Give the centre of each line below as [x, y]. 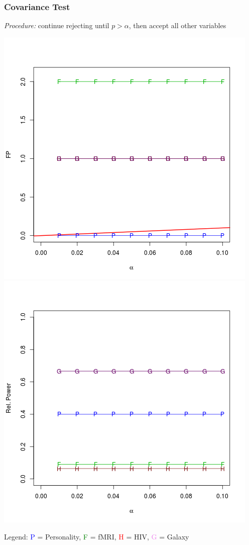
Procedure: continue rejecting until [57, 25]
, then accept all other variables [177, 25]
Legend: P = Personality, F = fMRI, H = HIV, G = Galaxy [97, 536]
